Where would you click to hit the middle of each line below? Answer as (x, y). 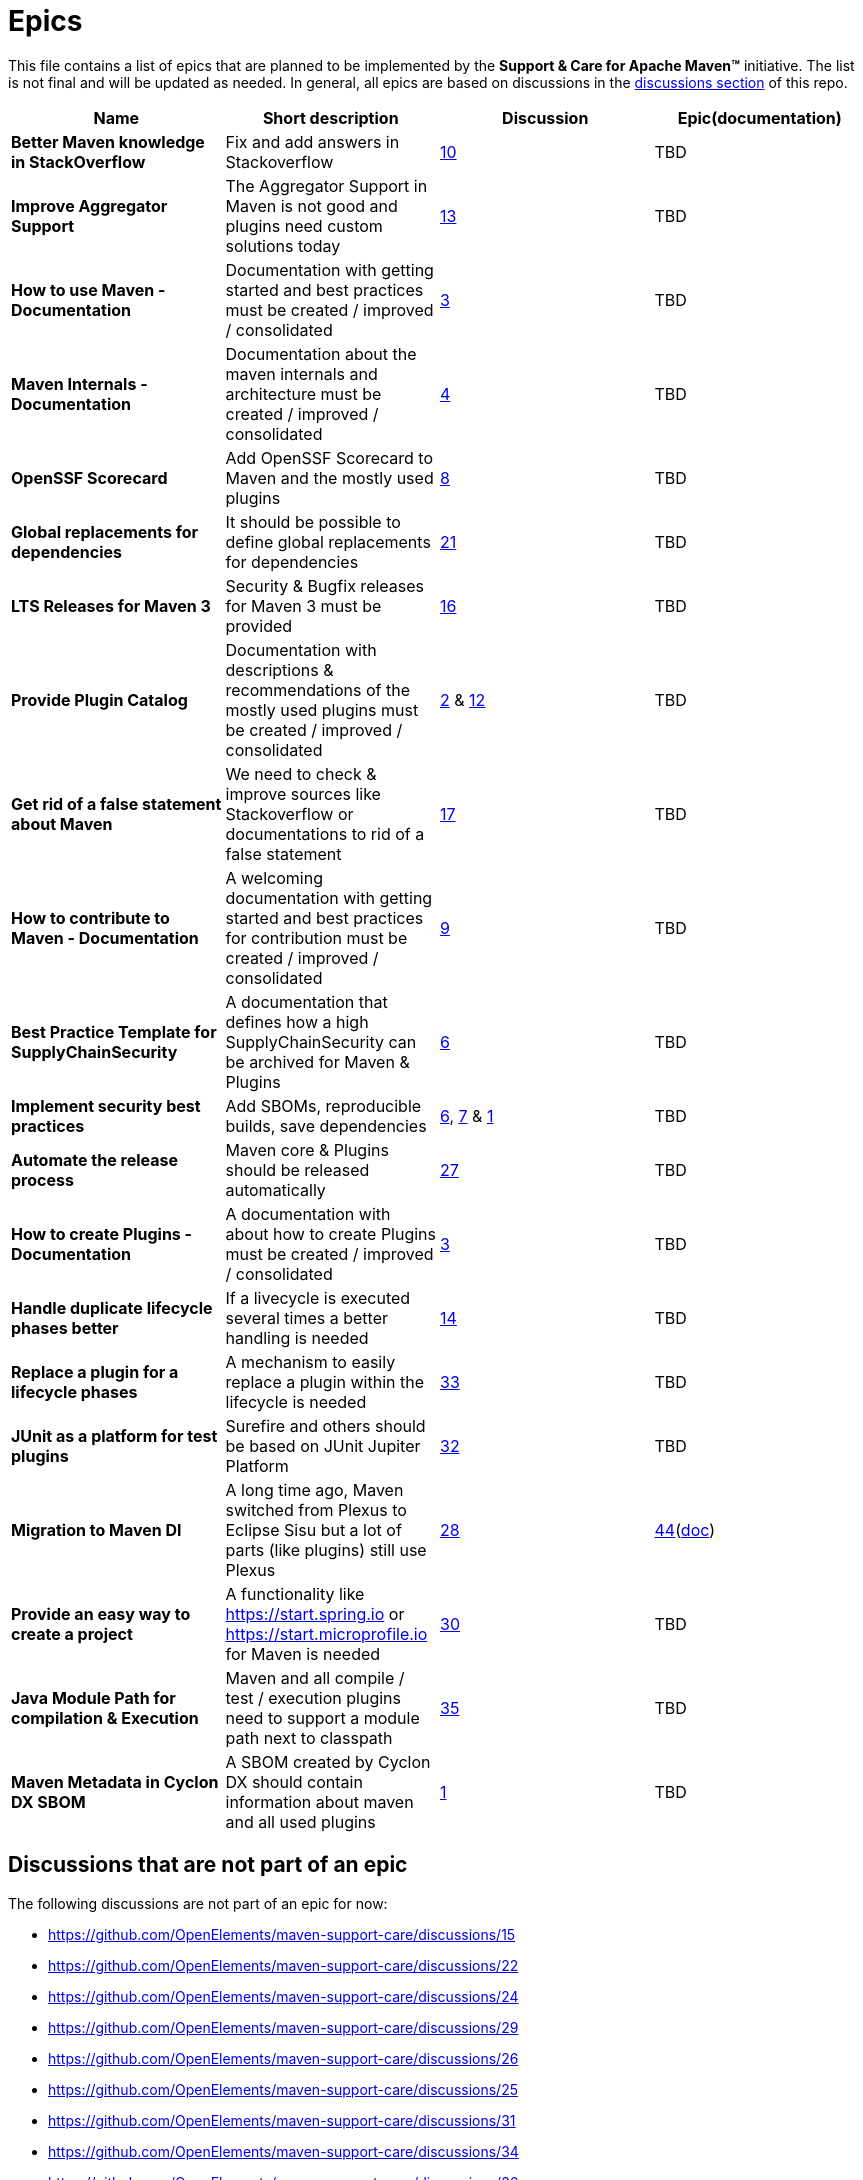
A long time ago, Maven (314, 1489)
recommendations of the (318, 689)
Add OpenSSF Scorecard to (329, 457)
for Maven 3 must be (303, 605)
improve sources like (303, 793)
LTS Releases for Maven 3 (111, 605)
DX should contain (294, 1781)
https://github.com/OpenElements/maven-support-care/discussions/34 (283, 2151)
